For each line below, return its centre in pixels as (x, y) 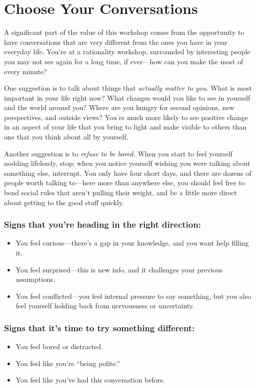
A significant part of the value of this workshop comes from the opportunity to (124, 32)
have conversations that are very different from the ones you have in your (116, 42)
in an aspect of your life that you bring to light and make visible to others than (125, 127)
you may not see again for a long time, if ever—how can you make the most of (124, 61)
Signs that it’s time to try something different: (99, 327)
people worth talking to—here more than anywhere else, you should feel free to (125, 183)
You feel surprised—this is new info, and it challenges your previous (119, 269)
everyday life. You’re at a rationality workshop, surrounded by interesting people (127, 52)
